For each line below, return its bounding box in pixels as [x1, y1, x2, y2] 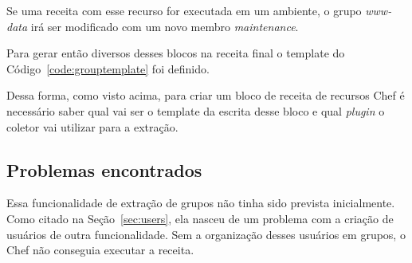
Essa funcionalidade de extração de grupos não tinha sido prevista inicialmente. [6, 194, 395, 211]
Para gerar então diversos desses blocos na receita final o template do [6, 45, 345, 61]
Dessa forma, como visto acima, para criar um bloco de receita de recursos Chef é [6, 87, 405, 104]
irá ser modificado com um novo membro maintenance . [30, 18, 299, 34]
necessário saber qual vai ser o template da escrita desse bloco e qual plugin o [6, 102, 385, 119]
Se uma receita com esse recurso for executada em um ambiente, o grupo [6, 2, 362, 18]
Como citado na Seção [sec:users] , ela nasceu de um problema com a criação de [6, 210, 394, 226]
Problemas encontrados [6, 157, 202, 182]
